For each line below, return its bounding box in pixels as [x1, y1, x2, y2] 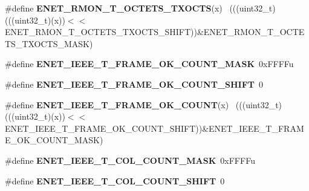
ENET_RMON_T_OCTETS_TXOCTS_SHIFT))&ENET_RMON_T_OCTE [5, 25, 305, 38]
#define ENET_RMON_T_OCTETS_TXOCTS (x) [5, 2, 223, 14]
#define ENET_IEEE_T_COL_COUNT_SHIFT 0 [5, 174, 225, 187]
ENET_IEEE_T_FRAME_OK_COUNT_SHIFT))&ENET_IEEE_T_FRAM [5, 121, 304, 134]
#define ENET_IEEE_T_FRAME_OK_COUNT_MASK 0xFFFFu [5, 57, 294, 70]
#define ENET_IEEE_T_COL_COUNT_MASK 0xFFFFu [5, 154, 255, 166]
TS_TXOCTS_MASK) [5, 37, 93, 50]
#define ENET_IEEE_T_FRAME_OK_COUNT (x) [5, 98, 229, 111]
